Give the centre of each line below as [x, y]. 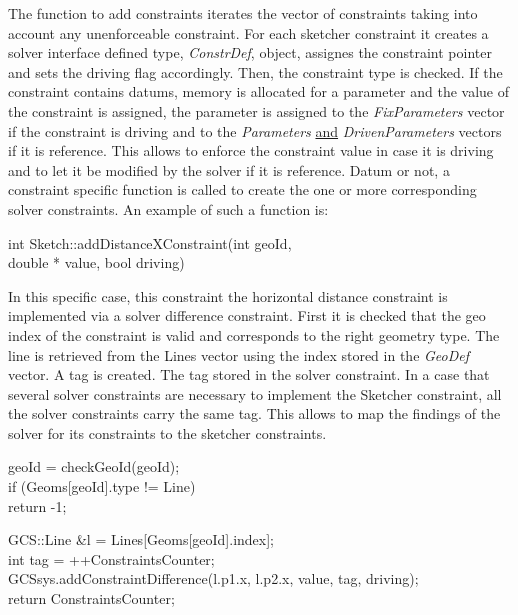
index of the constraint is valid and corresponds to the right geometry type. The [254, 334]
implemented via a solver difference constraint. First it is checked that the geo [247, 315]
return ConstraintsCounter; [91, 598]
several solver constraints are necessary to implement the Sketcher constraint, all [255, 393]
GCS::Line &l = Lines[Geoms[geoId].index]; [141, 539]
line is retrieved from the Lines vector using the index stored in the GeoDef [239, 354]
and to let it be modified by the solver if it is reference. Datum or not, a [229, 169]
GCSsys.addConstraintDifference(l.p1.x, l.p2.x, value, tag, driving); [213, 578]
